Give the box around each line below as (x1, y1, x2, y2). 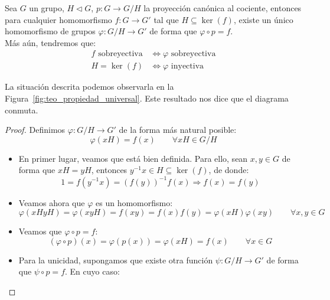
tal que (153, 13, 179, 25)
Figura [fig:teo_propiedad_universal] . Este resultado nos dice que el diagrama (5, 92, 289, 105)
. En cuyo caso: (65, 265, 120, 278)
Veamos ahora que (18, 196, 85, 208)
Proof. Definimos (5, 123, 66, 136)
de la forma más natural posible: (119, 123, 237, 136)
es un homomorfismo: (96, 196, 173, 208)
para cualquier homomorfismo (5, 13, 112, 25)
